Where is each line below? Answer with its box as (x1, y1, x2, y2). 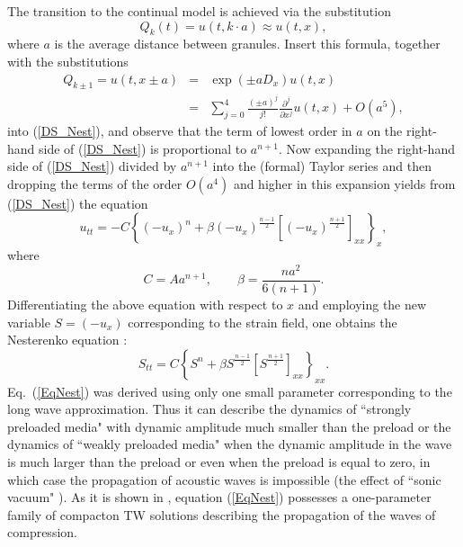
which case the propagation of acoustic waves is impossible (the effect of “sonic (7, 470, 441, 489)
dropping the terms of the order (7, 174, 183, 193)
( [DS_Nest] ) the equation (7, 193, 148, 212)
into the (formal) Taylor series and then (212, 157, 432, 175)
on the (367, 121, 403, 140)
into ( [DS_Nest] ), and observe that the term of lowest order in (7, 121, 352, 140)
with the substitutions (7, 51, 129, 70)
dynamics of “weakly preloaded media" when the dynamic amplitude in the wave (7, 435, 452, 453)
